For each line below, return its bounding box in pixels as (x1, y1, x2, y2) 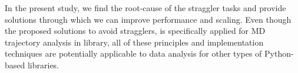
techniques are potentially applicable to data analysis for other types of (5, 47, 262, 60)
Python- (264, 47, 294, 60)
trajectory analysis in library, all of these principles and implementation (5, 36, 264, 48)
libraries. (27, 58, 59, 71)
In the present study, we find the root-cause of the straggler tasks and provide (5, 2, 286, 13)
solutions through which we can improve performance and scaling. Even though (5, 13, 292, 25)
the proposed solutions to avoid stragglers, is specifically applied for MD (5, 25, 266, 37)
